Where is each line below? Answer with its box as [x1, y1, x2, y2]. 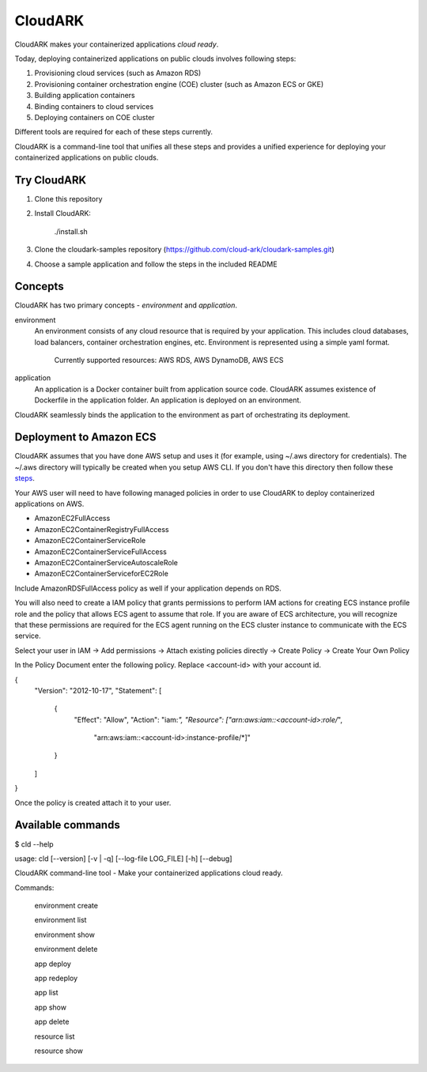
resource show [34, 1046, 83, 1055]
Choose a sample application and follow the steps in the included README [34, 259, 278, 269]
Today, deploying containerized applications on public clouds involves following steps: [14, 54, 297, 63]
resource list [34, 1032, 75, 1041]
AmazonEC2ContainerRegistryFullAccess [34, 524, 169, 534]
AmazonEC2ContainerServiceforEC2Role [34, 569, 169, 579]
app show [34, 1002, 67, 1012]
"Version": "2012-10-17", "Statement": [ [34, 685, 162, 695]
